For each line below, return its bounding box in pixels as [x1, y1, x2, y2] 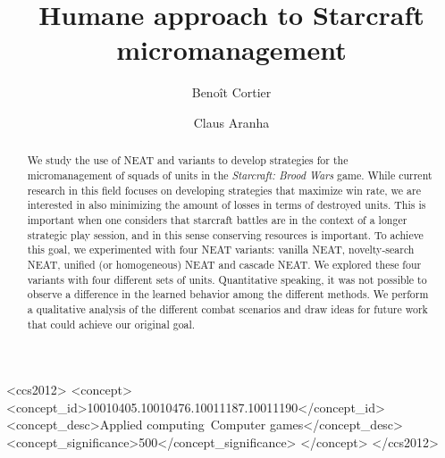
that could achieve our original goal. [27, 316, 196, 331]
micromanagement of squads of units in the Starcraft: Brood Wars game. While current [27, 167, 432, 182]
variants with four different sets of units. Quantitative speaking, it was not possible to [27, 271, 427, 287]
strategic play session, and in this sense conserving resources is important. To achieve [27, 227, 424, 242]
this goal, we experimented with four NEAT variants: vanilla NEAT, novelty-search [27, 242, 415, 257]
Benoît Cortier [191, 83, 272, 102]
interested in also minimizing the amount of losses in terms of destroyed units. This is [27, 197, 426, 212]
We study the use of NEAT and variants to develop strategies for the [27, 153, 348, 168]
